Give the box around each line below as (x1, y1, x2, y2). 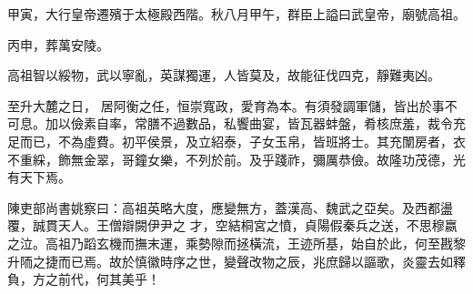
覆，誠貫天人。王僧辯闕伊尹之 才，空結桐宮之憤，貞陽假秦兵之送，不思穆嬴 (7, 216, 458, 235)
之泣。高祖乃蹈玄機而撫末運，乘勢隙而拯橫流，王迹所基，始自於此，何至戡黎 (7, 233, 466, 252)
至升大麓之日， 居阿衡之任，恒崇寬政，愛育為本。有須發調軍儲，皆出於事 (7, 96, 445, 115)
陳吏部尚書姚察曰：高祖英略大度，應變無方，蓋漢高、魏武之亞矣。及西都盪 (7, 198, 453, 217)
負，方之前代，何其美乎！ (7, 269, 160, 289)
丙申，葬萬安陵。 (7, 35, 109, 54)
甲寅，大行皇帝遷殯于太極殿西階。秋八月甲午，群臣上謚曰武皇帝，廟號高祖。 (7, 5, 466, 23)
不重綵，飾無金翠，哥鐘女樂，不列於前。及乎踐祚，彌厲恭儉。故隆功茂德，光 (7, 149, 466, 168)
